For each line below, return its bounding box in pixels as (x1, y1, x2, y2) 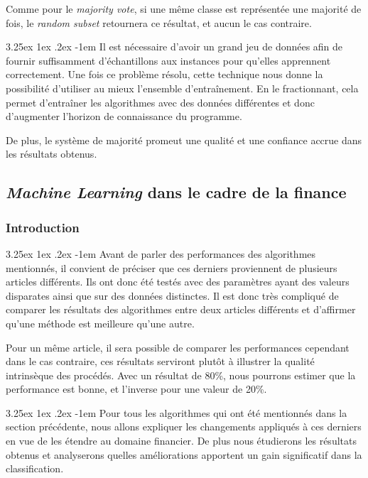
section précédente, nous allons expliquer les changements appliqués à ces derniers (6, 419, 362, 434)
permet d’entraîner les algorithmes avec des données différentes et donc (6, 94, 315, 109)
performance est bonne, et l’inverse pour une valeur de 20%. (6, 381, 267, 396)
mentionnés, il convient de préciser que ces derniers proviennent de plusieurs (6, 260, 337, 275)
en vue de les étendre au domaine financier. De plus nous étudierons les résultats (6, 433, 357, 448)
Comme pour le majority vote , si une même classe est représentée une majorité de (6, 1, 362, 16)
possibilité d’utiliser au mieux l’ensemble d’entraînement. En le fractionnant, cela (6, 80, 359, 95)
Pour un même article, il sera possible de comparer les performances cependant (6, 340, 350, 354)
